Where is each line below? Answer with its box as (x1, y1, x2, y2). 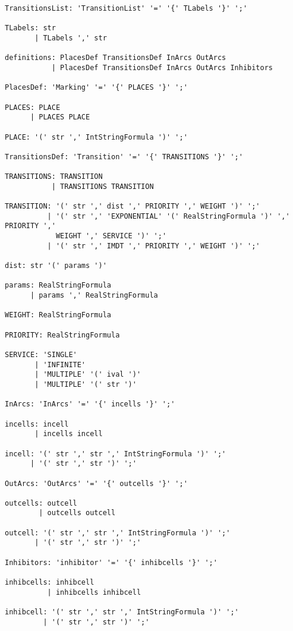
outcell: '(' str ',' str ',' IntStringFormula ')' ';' (5, 528, 231, 537)
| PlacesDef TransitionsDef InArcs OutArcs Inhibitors (51, 63, 273, 72)
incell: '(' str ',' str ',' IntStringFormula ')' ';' (5, 449, 226, 458)
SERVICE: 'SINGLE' (5, 350, 77, 359)
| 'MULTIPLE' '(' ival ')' (34, 370, 141, 379)
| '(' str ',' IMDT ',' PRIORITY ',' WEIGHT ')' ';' (47, 241, 260, 250)
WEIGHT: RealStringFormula (5, 311, 111, 320)
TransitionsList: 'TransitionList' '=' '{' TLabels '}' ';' (5, 4, 248, 12)
